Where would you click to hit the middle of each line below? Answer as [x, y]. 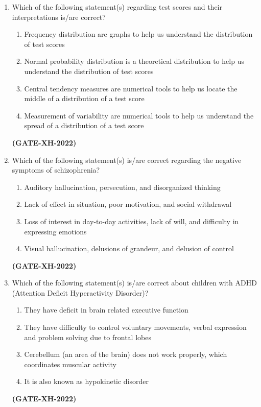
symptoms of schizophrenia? [56, 170]
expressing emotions [55, 231]
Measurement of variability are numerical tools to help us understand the [139, 115]
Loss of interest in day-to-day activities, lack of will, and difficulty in [132, 221]
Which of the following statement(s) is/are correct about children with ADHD [134, 283]
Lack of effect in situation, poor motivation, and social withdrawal [128, 204]
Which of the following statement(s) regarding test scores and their [117, 7]
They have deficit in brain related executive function [106, 310]
